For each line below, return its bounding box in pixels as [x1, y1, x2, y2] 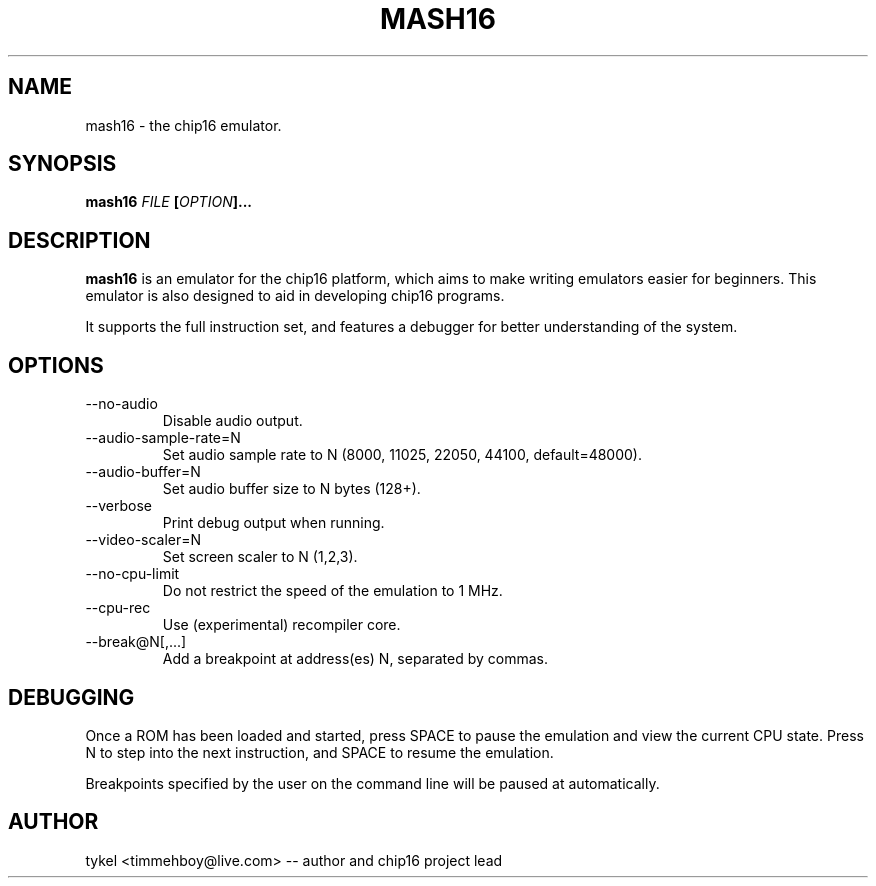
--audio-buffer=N [85, 463, 201, 481]
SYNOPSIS [8, 151, 117, 177]
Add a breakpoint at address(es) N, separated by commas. [162, 650, 549, 668]
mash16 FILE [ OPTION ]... [85, 193, 252, 211]
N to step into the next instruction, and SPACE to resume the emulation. [85, 743, 554, 761]
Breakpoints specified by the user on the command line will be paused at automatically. [85, 774, 660, 792]
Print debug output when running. [162, 514, 385, 532]
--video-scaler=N [85, 531, 202, 549]
